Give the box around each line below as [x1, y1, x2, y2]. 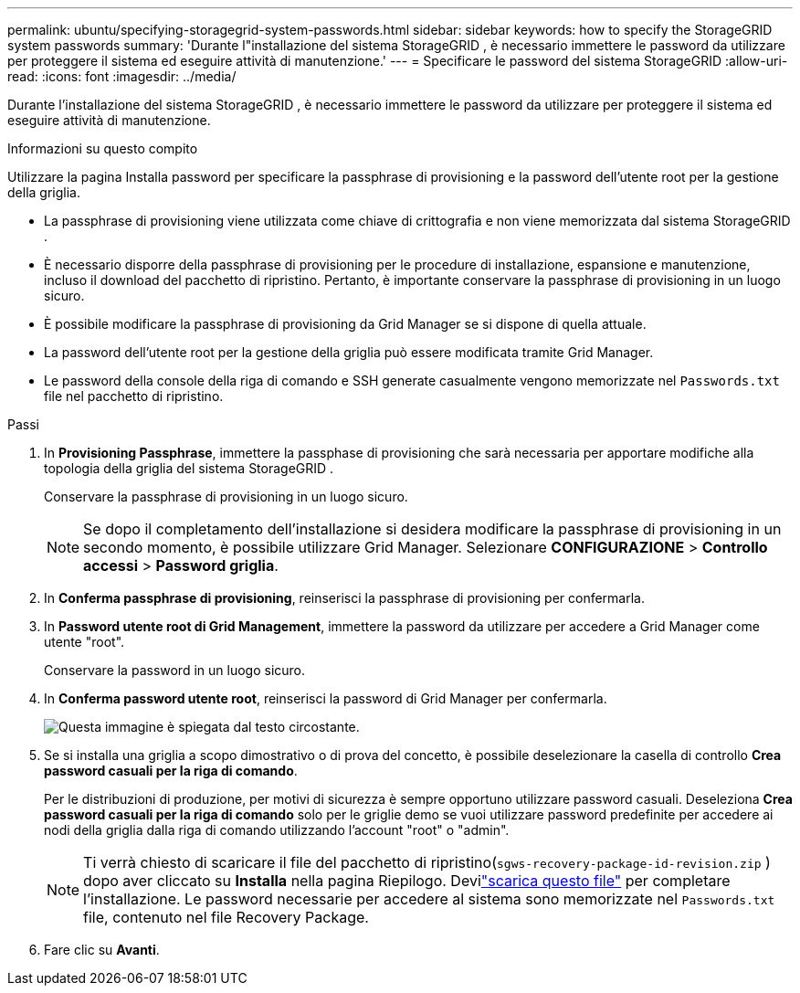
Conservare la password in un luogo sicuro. [44, 662, 306, 678]
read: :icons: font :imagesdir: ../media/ [7, 69, 237, 84]
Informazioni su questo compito [7, 141, 198, 156]
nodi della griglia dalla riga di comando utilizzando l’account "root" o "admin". [44, 822, 510, 838]
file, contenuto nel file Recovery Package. [83, 908, 369, 926]
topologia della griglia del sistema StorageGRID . [44, 460, 334, 476]
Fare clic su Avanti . [44, 942, 160, 957]
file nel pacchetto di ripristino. [44, 388, 224, 404]
